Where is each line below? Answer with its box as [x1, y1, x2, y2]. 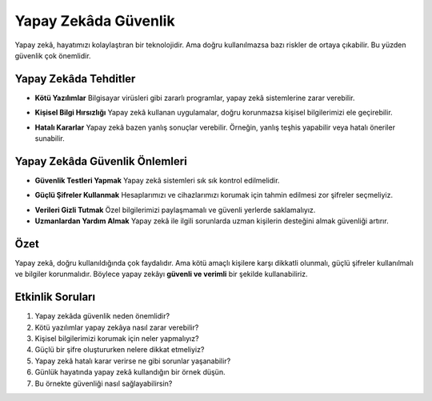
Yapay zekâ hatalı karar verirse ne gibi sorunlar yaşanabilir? [34, 356, 231, 366]
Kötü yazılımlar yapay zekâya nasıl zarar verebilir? [34, 323, 199, 332]
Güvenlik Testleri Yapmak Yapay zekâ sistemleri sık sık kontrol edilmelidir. [34, 175, 280, 185]
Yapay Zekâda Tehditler [14, 72, 136, 86]
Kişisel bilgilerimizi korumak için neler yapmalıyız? [34, 334, 199, 343]
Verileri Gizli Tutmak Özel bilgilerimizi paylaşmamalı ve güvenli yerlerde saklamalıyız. [34, 205, 316, 215]
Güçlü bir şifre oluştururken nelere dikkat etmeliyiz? [34, 345, 205, 355]
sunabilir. [34, 134, 65, 143]
